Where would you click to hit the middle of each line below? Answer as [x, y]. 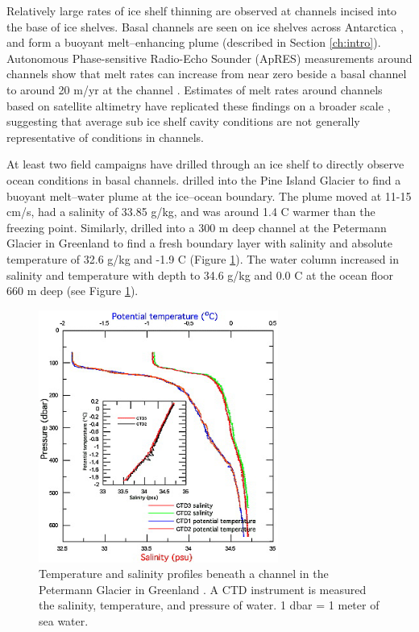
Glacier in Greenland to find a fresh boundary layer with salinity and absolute [200, 243]
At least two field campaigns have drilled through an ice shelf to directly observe [205, 164]
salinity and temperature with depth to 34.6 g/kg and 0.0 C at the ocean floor [200, 274]
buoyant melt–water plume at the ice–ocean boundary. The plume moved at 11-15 [209, 195]
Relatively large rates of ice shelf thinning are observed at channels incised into [202, 10]
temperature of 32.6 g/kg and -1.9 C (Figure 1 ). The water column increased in [203, 258]
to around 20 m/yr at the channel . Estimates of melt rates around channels [195, 89]
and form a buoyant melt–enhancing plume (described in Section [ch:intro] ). [194, 42]
